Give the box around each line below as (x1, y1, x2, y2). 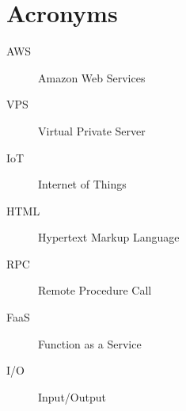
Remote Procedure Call (38, 282, 152, 299)
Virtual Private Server (38, 122, 146, 139)
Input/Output (38, 388, 106, 405)
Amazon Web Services (38, 69, 146, 86)
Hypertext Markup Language (38, 229, 180, 245)
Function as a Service (38, 335, 142, 352)
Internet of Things (38, 176, 127, 192)
